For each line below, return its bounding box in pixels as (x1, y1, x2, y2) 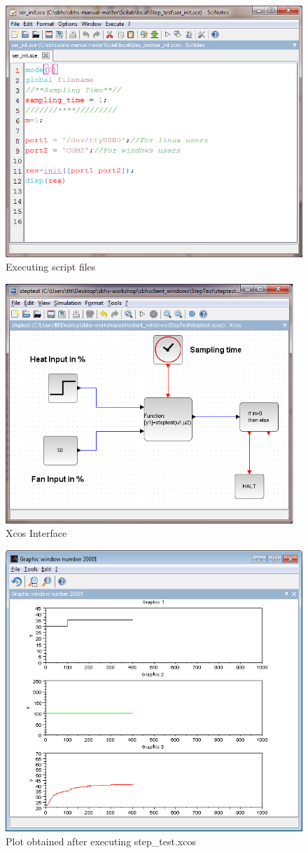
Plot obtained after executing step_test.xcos (6, 833, 196, 848)
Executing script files (6, 259, 96, 274)
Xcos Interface (6, 526, 67, 540)
